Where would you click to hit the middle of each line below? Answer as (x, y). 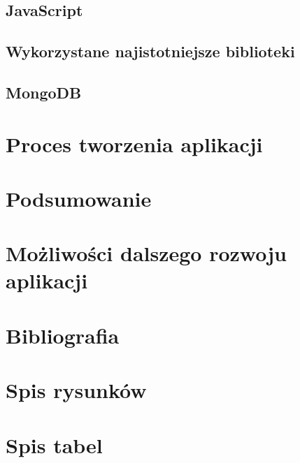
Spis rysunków (76, 390)
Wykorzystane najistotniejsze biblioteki (150, 51)
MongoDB (44, 92)
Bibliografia (63, 335)
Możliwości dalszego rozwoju (146, 253)
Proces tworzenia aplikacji (134, 144)
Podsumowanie (79, 198)
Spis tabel (54, 444)
